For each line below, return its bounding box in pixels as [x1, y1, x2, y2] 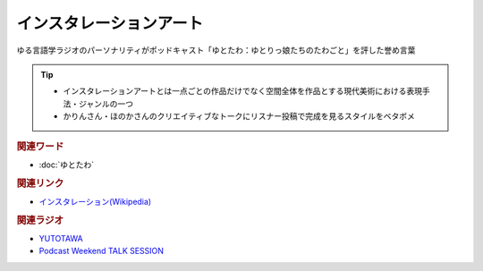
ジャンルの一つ [78, 98, 134, 109]
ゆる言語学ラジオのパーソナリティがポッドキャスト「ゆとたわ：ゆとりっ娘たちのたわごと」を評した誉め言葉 [16, 45, 416, 55]
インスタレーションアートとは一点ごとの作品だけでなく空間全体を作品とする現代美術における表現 [63, 86, 423, 97]
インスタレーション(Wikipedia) [38, 196, 152, 207]
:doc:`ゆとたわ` [38, 159, 95, 170]
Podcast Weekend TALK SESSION [38, 246, 165, 257]
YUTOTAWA [38, 233, 84, 243]
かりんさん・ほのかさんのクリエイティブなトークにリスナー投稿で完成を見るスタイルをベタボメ [63, 111, 415, 122]
